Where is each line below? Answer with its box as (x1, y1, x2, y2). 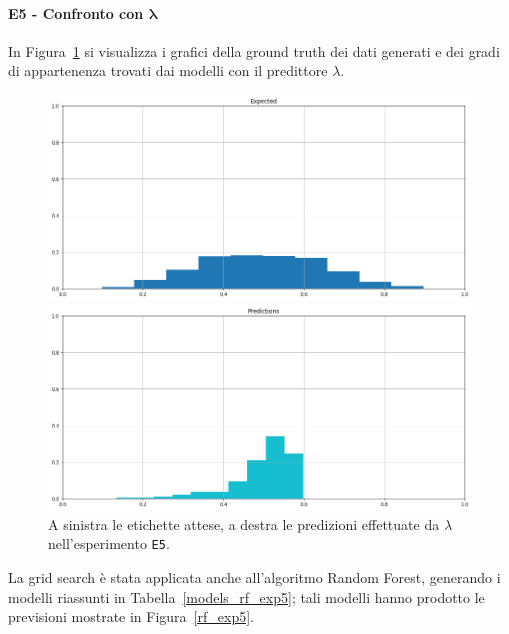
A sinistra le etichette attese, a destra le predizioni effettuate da (48, 513, 440, 534)
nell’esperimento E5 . (48, 533, 170, 554)
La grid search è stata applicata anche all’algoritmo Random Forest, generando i (8, 566, 501, 587)
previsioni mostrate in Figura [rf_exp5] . (8, 606, 254, 627)
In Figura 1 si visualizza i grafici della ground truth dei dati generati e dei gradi (8, 40, 500, 61)
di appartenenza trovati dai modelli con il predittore (8, 60, 328, 81)
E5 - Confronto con (8, 2, 144, 23)
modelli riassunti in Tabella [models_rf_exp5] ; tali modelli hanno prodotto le (8, 586, 485, 607)
